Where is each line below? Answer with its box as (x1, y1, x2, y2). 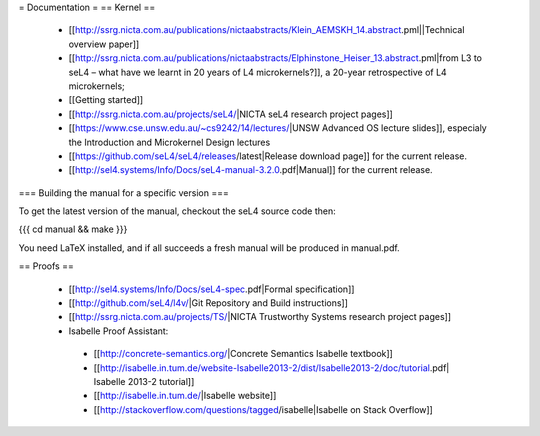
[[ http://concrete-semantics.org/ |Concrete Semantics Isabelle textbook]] (93, 348, 394, 360)
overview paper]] (68, 38, 140, 50)
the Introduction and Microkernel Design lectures (68, 136, 271, 148)
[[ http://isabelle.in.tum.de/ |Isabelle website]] (93, 390, 277, 402)
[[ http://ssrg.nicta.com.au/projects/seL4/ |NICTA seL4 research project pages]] (68, 108, 394, 120)
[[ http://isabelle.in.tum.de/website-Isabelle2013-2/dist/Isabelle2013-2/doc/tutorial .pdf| (93, 361, 450, 374)
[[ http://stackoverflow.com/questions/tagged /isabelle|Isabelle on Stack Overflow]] (93, 403, 434, 415)
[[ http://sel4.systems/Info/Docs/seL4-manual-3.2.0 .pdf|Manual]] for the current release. (68, 164, 434, 176)
